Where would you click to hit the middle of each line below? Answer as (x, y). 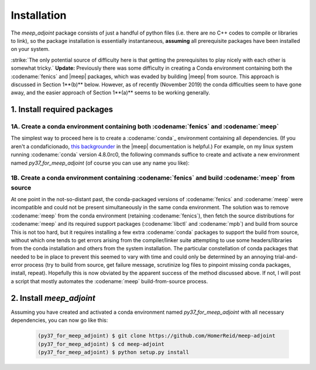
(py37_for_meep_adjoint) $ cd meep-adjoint (101, 344)
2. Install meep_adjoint (53, 298)
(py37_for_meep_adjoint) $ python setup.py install (114, 352)
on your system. (30, 49)
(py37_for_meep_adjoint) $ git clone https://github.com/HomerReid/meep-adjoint (157, 336)
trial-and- (286, 257)
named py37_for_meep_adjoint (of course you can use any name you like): (100, 163)
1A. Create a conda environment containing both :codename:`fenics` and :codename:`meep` (145, 127)
